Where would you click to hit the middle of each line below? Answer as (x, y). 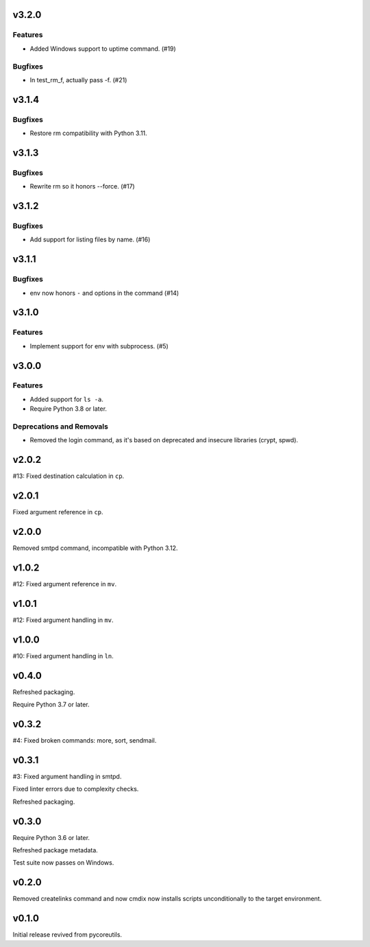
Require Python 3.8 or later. (69, 409)
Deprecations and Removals (61, 427)
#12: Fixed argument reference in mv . (64, 584)
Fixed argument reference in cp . (58, 512)
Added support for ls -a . (67, 399)
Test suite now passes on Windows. (63, 863)
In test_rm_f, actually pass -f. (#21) (78, 80)
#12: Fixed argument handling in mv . (63, 620)
